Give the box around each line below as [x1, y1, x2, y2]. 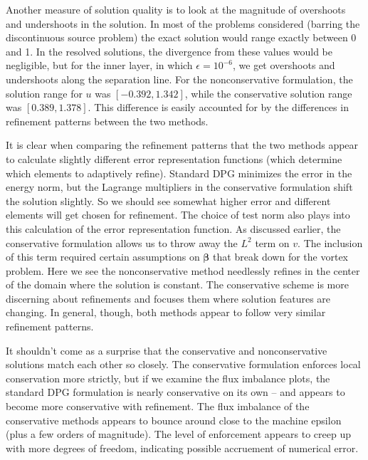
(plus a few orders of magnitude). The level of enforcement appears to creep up [6, 427, 351, 441]
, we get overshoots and [232, 58, 335, 73]
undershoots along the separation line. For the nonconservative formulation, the [6, 71, 353, 86]
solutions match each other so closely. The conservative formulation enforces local [6, 357, 361, 372]
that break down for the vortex [213, 249, 349, 264]
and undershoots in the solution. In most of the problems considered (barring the [6, 16, 360, 31]
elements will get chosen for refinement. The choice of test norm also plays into [6, 207, 350, 222]
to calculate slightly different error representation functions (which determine [6, 151, 342, 166]
